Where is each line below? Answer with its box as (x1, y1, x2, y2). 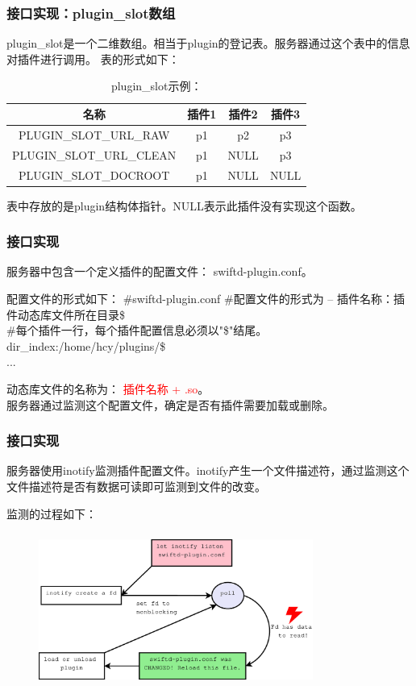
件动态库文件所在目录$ (6, 306, 125, 322)
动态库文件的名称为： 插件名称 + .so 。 (6, 380, 210, 397)
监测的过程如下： (6, 505, 97, 522)
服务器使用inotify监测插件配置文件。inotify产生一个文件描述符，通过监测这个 (6, 462, 410, 479)
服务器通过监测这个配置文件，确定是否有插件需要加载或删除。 (6, 396, 334, 413)
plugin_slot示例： (110, 77, 202, 94)
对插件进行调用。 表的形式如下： (6, 50, 180, 67)
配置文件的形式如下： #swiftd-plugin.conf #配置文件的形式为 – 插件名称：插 (6, 290, 405, 307)
